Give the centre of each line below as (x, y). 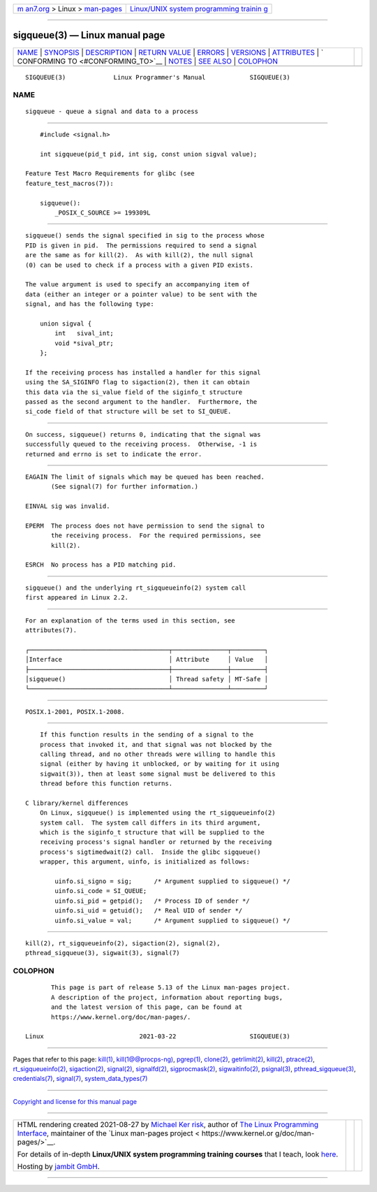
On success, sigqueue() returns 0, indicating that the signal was (143, 434)
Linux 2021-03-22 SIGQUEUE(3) (158, 1037)
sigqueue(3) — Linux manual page (89, 35)
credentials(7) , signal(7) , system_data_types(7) (80, 1079)
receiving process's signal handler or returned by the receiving (156, 842)
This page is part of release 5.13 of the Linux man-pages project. (171, 988)
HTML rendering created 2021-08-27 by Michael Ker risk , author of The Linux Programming (168, 1125)
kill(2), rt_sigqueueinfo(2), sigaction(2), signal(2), (123, 943)
